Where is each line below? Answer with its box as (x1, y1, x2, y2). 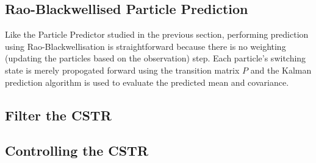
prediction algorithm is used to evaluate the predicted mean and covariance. (5, 75, 289, 88)
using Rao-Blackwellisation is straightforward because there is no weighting (5, 40, 286, 52)
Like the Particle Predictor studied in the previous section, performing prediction (5, 28, 309, 41)
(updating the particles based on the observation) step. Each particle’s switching (5, 52, 306, 64)
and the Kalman (250, 63, 312, 76)
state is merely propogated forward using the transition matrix (5, 63, 240, 76)
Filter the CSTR (5, 105, 112, 124)
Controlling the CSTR (5, 141, 149, 160)
